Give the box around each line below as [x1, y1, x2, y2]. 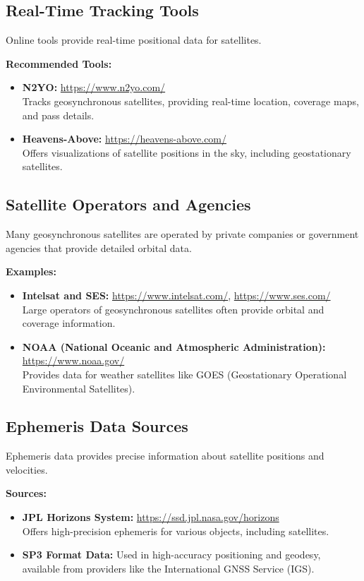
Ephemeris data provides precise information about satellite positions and [6, 448, 324, 463]
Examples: [6, 264, 56, 279]
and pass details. [22, 107, 95, 122]
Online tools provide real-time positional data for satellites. [6, 32, 262, 47]
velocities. [6, 462, 48, 477]
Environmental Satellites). [22, 381, 135, 395]
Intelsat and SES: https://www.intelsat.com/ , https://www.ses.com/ [22, 287, 331, 302]
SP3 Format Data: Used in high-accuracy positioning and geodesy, [22, 547, 321, 562]
